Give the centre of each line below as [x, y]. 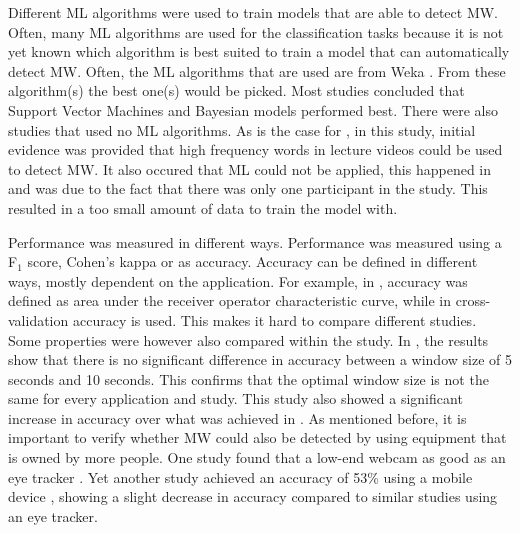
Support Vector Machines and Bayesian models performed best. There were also [253, 109]
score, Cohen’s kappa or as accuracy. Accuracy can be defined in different [252, 261]
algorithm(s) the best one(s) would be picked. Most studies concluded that [236, 90]
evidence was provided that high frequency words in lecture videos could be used [255, 149]
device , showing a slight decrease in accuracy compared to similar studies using [253, 496]
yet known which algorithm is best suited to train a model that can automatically [259, 51]
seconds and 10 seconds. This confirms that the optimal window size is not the [248, 378]
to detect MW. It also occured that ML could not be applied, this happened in [250, 168]
